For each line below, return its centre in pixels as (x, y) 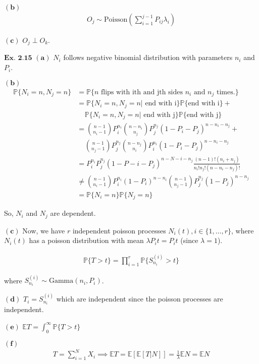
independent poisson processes (119, 230)
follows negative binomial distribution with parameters (148, 57)
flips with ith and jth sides (142, 92)
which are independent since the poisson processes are (140, 299)
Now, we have (44, 230)
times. (226, 92)
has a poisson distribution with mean (86, 240)
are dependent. (73, 213)
